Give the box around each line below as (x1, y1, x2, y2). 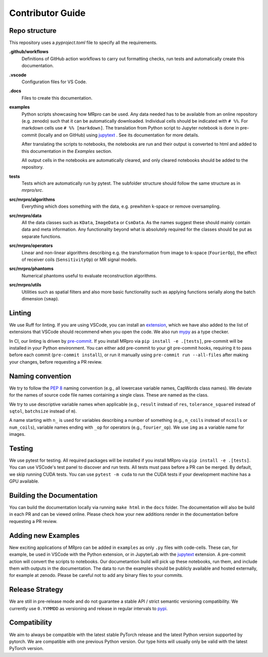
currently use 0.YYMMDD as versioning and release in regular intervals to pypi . (9, 605, 168, 611)
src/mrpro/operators (9, 243, 53, 249)
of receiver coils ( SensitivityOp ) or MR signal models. (21, 257, 137, 263)
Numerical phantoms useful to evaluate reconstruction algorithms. (21, 272, 157, 278)
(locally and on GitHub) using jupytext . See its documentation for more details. (38, 132, 200, 138)
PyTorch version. (9, 646, 44, 652)
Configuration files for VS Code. (21, 79, 87, 85)
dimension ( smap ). (21, 295, 60, 301)
